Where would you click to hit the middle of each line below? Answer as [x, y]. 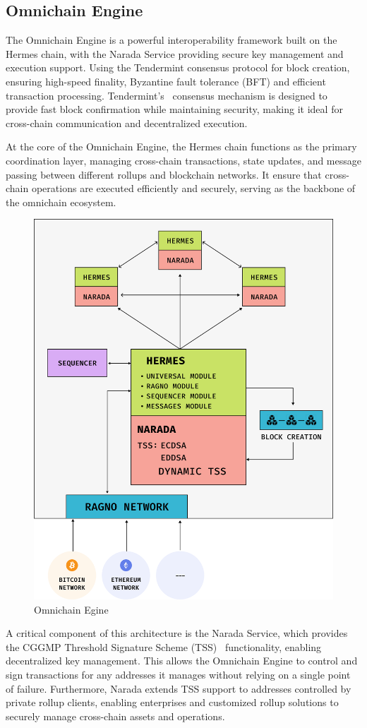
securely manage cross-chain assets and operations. [115, 716]
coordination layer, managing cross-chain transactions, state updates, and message [183, 160]
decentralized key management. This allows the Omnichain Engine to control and [182, 661]
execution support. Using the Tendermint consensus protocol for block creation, [178, 67]
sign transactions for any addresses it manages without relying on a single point [178, 674]
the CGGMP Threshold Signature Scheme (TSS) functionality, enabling [164, 646]
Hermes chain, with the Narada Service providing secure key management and [175, 53]
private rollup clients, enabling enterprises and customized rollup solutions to [172, 702]
